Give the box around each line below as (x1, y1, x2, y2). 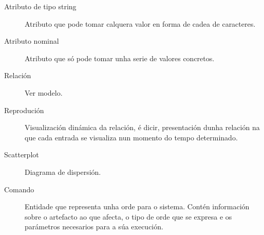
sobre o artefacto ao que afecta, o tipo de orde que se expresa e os (25, 211, 232, 222)
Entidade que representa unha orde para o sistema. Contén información (25, 201, 250, 212)
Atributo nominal (4, 35, 59, 46)
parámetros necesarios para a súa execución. (25, 221, 163, 232)
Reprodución (4, 104, 44, 115)
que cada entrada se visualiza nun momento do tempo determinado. (25, 132, 238, 142)
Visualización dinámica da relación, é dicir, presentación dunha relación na (25, 122, 260, 133)
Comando (4, 184, 34, 194)
